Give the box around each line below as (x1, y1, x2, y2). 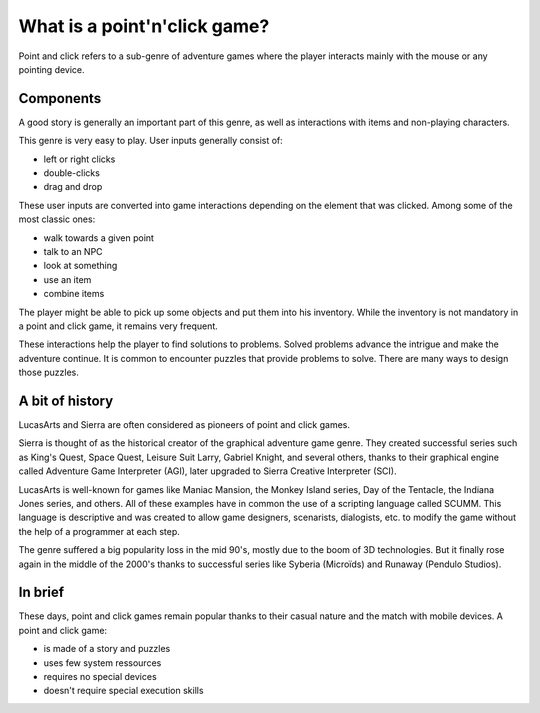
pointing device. (18, 63, 85, 75)
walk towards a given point (43, 231, 155, 244)
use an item (43, 273, 92, 285)
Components (18, 90, 102, 107)
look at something (43, 260, 118, 272)
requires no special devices (43, 670, 157, 682)
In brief (18, 584, 65, 601)
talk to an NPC (43, 245, 104, 257)
